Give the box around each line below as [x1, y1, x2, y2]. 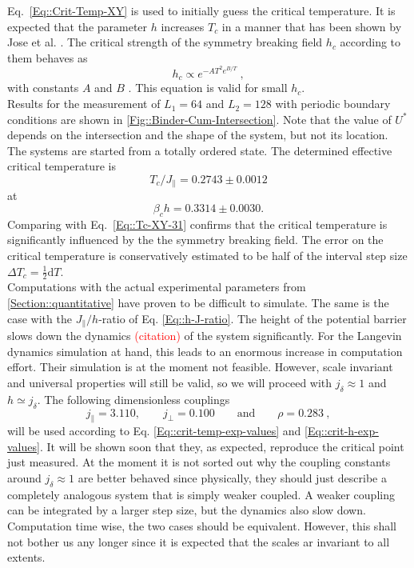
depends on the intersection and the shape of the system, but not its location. [7, 126, 388, 143]
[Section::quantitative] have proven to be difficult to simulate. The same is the [7, 294, 389, 311]
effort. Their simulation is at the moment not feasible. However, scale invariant [7, 358, 393, 375]
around [7, 470, 42, 486]
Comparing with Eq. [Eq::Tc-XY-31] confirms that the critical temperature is [7, 215, 388, 232]
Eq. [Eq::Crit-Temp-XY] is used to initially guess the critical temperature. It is [7, 2, 396, 18]
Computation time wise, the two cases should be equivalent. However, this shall [7, 518, 396, 534]
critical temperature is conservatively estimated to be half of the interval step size [7, 247, 408, 264]
